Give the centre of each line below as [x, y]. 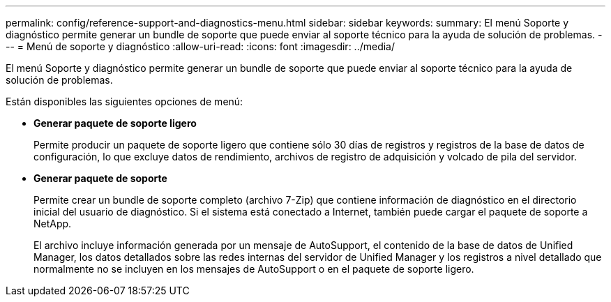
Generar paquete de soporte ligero [115, 123]
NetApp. [53, 224]
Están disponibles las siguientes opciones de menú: [125, 101]
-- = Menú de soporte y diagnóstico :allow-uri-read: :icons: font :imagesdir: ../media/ [201, 46]
